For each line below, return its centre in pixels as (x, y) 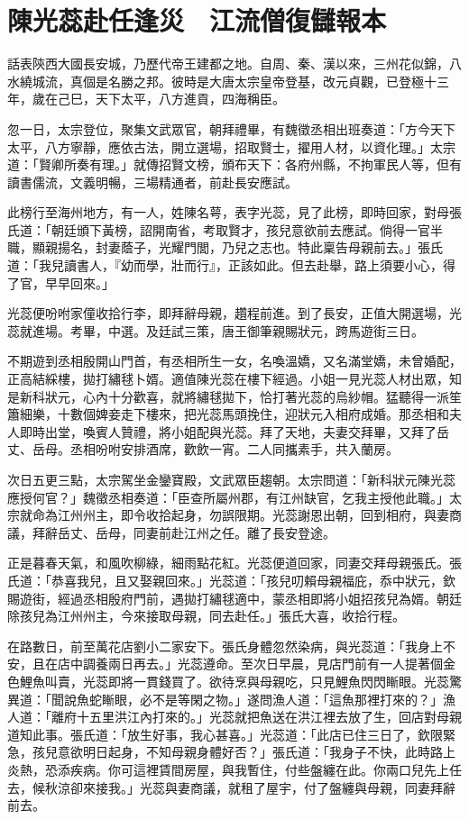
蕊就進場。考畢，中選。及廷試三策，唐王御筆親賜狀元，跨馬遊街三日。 (216, 330)
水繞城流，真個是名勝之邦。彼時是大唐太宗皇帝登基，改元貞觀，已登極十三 (228, 81)
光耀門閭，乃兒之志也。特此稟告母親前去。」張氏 (300, 247)
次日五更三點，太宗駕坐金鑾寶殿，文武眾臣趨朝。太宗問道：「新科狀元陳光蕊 (231, 479)
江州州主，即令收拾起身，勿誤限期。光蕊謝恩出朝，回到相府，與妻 (253, 515)
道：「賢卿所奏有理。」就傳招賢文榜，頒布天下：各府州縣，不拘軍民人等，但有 (234, 164)
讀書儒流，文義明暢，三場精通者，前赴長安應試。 (152, 182)
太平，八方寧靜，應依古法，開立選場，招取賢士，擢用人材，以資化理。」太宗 (231, 146)
